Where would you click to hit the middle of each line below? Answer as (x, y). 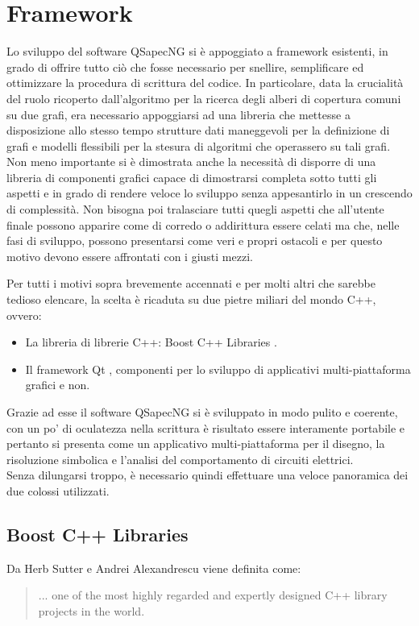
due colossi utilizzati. (58, 490)
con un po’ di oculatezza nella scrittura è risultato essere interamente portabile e (206, 427)
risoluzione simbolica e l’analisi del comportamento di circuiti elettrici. (180, 459)
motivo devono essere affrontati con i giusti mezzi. (130, 256)
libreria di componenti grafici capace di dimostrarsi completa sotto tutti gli (192, 177)
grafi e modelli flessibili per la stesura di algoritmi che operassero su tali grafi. (199, 145)
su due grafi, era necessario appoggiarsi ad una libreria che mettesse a (178, 114)
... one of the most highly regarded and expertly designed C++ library (213, 595)
